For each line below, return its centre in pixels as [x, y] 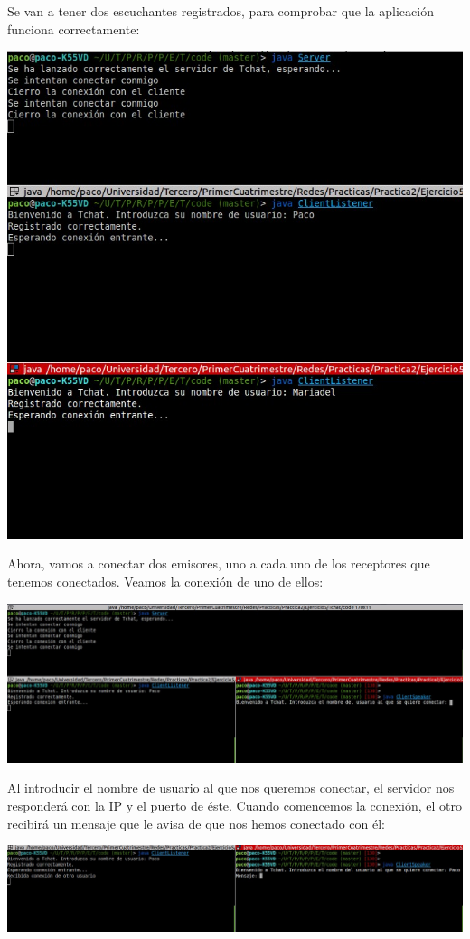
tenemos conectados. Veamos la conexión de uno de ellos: [165, 582]
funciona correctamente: [74, 28]
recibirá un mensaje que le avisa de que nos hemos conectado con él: [196, 823]
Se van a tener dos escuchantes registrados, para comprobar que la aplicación [221, 11]
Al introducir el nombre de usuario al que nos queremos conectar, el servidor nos [231, 788]
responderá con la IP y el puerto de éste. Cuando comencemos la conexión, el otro [235, 806]
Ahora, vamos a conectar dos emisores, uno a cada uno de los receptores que [219, 563]
